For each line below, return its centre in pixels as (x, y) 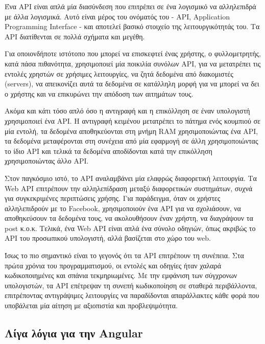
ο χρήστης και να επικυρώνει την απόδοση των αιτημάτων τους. (99, 93)
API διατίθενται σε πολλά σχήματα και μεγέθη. (75, 36)
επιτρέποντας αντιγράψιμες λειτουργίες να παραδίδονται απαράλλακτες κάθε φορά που (132, 295)
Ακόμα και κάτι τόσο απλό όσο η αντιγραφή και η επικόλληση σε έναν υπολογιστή (127, 111)
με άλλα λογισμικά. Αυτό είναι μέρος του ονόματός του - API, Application (117, 16)
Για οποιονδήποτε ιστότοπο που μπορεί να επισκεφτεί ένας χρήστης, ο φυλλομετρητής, (133, 53)
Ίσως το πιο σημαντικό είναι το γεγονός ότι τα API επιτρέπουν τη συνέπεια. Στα (124, 255)
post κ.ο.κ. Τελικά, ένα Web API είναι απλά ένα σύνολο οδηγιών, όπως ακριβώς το (130, 228)
